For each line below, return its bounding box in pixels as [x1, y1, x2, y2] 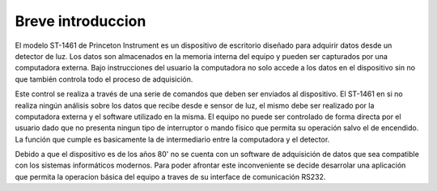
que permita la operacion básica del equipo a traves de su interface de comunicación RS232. [15, 172, 326, 181]
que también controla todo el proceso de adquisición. [15, 74, 193, 84]
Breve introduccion [15, 12, 146, 30]
